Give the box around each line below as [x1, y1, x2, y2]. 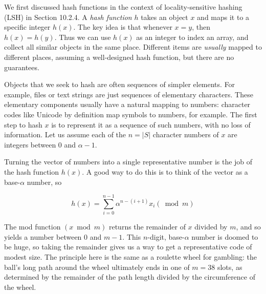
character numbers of [152, 129, 219, 140]
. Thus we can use [54, 31, 111, 42]
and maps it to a [197, 11, 250, 22]
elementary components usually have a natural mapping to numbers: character [4, 99, 251, 110]
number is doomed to [191, 231, 258, 242]
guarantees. [4, 61, 39, 72]
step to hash [4, 119, 42, 130]
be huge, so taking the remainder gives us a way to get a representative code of [4, 241, 252, 252]
